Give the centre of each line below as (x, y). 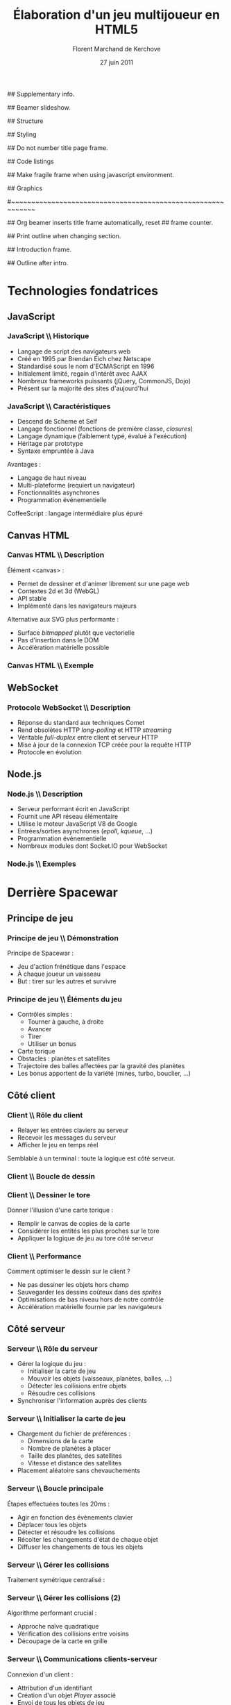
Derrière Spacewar (63, 893)
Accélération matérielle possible (63, 647)
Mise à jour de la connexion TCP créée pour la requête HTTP (104, 745)
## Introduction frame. (39, 249)
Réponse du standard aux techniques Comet (81, 723)
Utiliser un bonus (52, 1044)
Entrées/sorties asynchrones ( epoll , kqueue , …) (85, 831)
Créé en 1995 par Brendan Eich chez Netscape (84, 358)
